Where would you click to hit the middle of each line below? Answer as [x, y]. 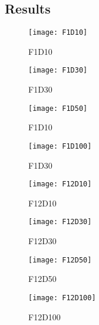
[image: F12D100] [62, 298]
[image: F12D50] [60, 260]
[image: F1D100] [60, 146]
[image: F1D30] [58, 70]
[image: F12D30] [60, 222]
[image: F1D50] [58, 108]
